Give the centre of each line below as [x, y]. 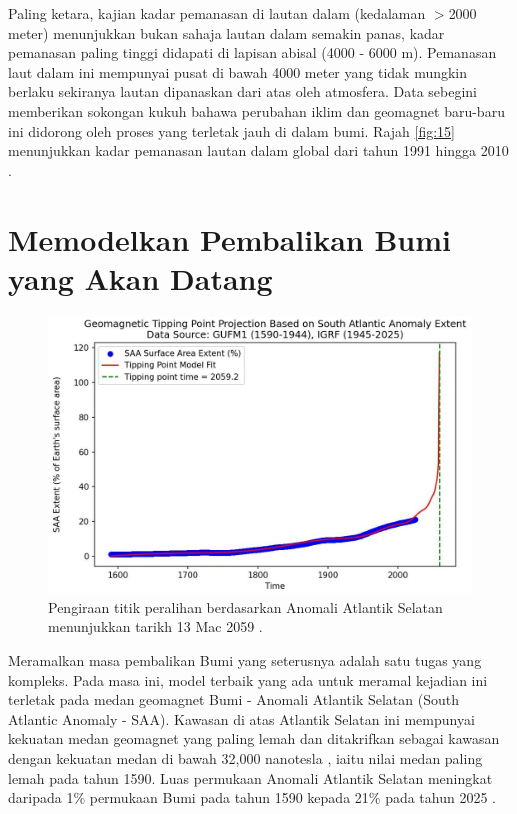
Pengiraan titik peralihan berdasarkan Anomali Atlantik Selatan [245, 606]
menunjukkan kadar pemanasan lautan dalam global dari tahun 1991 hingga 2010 [258, 150]
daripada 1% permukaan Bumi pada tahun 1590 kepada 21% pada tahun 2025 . [252, 797]
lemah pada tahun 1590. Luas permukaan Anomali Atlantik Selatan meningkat [250, 777]
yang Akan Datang [140, 277]
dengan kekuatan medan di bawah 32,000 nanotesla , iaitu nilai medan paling [245, 758]
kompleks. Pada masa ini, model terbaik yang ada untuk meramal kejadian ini [248, 679]
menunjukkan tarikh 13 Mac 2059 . [155, 626]
